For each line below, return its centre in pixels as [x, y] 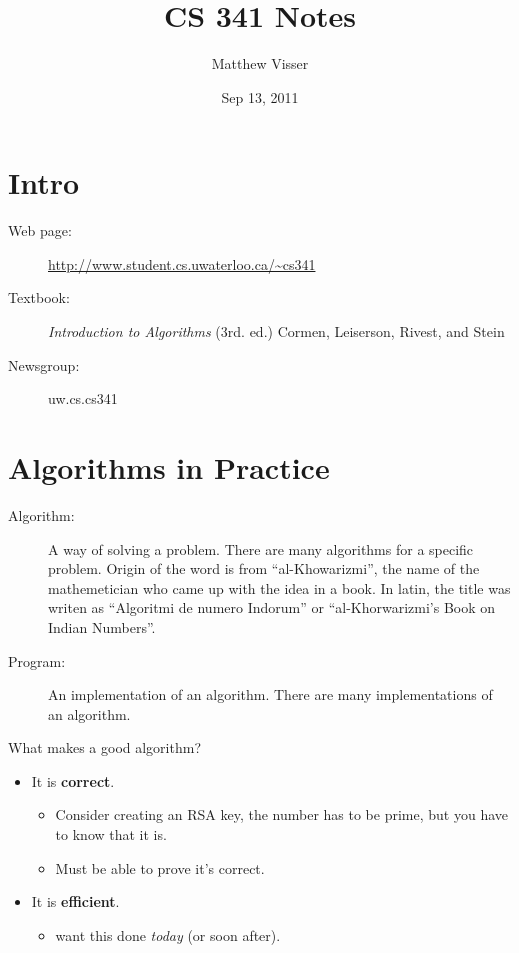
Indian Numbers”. [102, 626]
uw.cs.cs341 [83, 398]
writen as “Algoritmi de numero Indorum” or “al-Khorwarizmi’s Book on [272, 607]
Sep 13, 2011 [260, 96]
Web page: [40, 230]
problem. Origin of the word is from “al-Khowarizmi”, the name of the [264, 568]
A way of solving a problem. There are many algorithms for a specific [261, 548]
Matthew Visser [260, 63]
